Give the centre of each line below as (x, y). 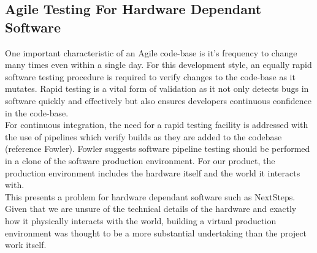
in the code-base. (37, 112)
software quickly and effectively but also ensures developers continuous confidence (158, 100)
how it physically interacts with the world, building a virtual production (141, 220)
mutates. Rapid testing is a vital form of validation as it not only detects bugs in (157, 89)
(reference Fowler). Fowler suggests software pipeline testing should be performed (158, 149)
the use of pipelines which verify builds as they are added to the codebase (143, 136)
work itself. (26, 245)
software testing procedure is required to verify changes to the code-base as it (150, 76)
